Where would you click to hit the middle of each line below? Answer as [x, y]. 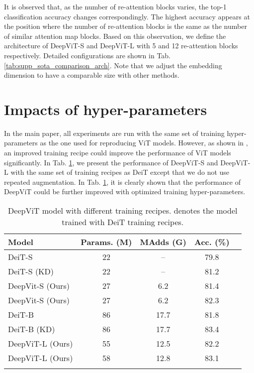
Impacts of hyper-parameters [106, 109]
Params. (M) [106, 242]
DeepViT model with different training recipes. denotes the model [123, 211]
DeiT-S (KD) [31, 271]
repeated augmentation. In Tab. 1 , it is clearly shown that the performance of [122, 182]
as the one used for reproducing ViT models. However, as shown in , [144, 143]
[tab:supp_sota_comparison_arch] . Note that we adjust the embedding [113, 65]
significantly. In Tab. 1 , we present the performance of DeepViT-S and [111, 162]
